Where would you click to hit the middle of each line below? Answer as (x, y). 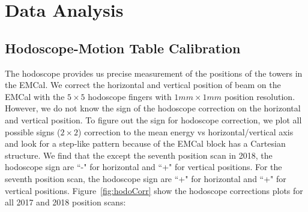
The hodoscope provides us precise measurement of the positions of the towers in (154, 73)
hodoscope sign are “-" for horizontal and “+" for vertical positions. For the (143, 167)
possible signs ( (33, 131)
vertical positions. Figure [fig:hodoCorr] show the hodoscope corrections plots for (154, 190)
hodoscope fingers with (130, 96)
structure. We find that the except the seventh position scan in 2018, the (139, 155)
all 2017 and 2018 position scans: (65, 202)
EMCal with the (35, 96)
